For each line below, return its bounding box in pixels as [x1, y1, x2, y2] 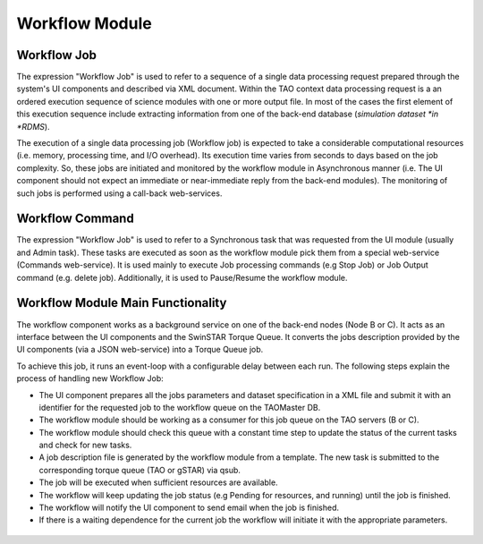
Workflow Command [16, 211, 134, 226]
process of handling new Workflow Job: [16, 373, 165, 384]
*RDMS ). [16, 121, 50, 132]
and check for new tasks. [38, 439, 132, 451]
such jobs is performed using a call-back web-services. [16, 188, 223, 199]
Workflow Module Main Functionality [16, 295, 227, 310]
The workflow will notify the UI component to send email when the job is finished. [38, 502, 340, 514]
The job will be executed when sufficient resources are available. [38, 477, 278, 488]
